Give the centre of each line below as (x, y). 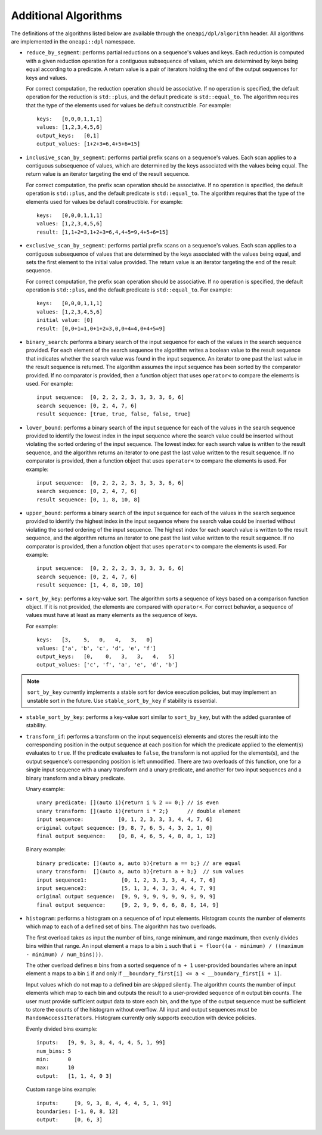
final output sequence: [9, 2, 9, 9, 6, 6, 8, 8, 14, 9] (128, 905)
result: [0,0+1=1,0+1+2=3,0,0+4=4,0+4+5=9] (101, 328)
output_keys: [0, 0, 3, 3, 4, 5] (106, 656)
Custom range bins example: (61, 1089)
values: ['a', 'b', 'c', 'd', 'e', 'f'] (96, 648)
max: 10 (55, 1068)
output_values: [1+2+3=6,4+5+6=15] (89, 144)
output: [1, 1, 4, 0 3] (75, 1076)
